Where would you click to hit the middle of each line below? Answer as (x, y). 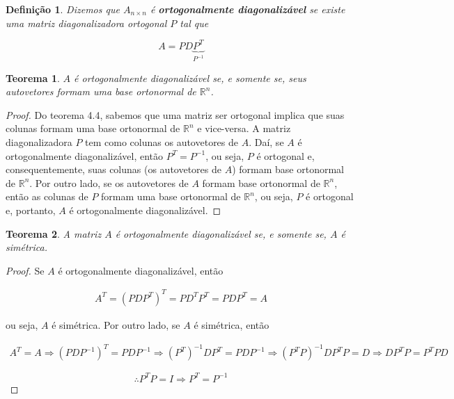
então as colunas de (47, 196)
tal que (194, 23)
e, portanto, (31, 210)
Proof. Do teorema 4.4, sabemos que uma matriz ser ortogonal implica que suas (175, 114)
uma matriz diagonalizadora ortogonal (86, 23)
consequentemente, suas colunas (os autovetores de (114, 169)
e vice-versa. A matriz (244, 128)
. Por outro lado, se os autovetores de (109, 182)
